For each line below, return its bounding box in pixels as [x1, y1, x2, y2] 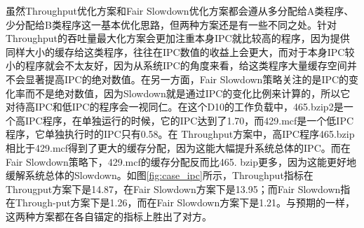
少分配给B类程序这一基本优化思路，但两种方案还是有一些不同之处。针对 [6, 17, 337, 31]
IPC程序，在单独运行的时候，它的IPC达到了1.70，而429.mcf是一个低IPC [25, 113, 354, 127]
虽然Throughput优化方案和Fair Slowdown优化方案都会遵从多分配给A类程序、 [6, 3, 354, 17]
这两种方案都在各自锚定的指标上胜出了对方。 [6, 208, 212, 223]
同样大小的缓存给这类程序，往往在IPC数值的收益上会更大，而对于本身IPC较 [6, 44, 355, 59]
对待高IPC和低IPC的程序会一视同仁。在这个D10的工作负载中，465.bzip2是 [6, 99, 344, 114]
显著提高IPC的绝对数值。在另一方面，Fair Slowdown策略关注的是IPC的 [25, 71, 349, 86]
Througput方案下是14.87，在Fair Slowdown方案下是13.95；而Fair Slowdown [6, 181, 341, 196]
